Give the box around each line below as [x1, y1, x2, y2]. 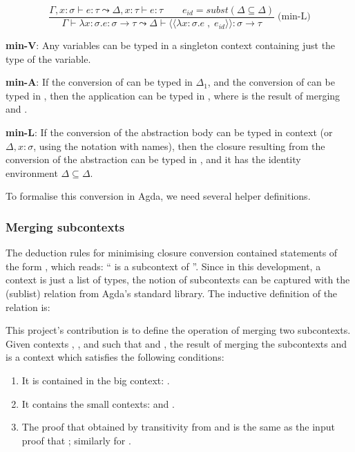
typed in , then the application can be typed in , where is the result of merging [6, 88, 340, 102]
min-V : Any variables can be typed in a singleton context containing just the [6, 38, 336, 53]
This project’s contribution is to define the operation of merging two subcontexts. [6, 323, 351, 337]
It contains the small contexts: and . [21, 396, 175, 411]
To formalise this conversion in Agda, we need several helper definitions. [6, 189, 311, 203]
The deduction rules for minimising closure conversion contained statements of [6, 245, 338, 260]
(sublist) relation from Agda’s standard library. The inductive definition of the [6, 286, 338, 300]
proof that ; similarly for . [21, 433, 131, 447]
